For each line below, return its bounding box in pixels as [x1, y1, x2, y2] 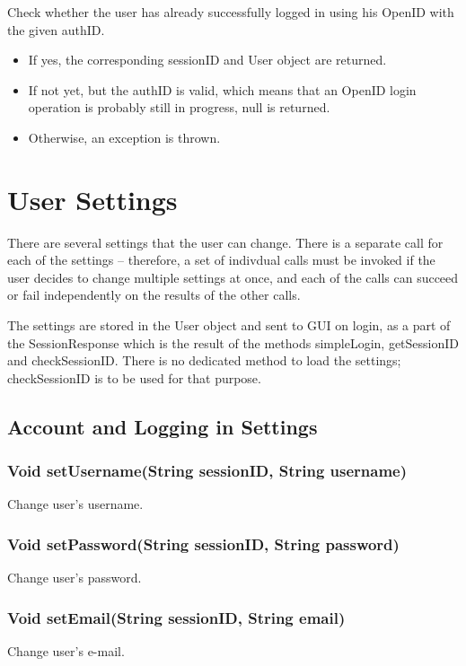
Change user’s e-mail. [7, 642, 125, 661]
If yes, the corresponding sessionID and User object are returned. [28, 50, 387, 69]
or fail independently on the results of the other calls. [7, 285, 301, 304]
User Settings [7, 180, 178, 217]
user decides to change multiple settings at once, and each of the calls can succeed [7, 267, 459, 286]
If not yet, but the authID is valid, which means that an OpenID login [28, 80, 417, 99]
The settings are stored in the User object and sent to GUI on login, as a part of [7, 316, 451, 335]
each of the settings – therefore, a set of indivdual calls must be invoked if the [7, 250, 435, 269]
